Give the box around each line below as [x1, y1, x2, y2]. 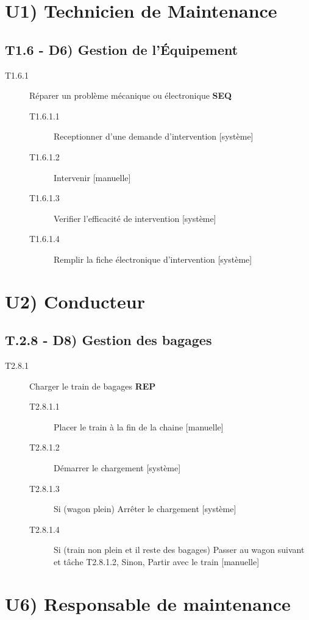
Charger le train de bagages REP [29, 379, 156, 392]
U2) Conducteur [5, 288, 145, 313]
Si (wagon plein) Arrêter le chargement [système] [54, 502, 236, 515]
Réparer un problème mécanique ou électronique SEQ [29, 89, 232, 102]
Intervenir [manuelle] [54, 171, 131, 184]
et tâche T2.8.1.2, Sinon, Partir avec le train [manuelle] [54, 555, 260, 568]
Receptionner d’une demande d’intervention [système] [54, 130, 254, 143]
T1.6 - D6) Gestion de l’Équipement [5, 40, 238, 59]
